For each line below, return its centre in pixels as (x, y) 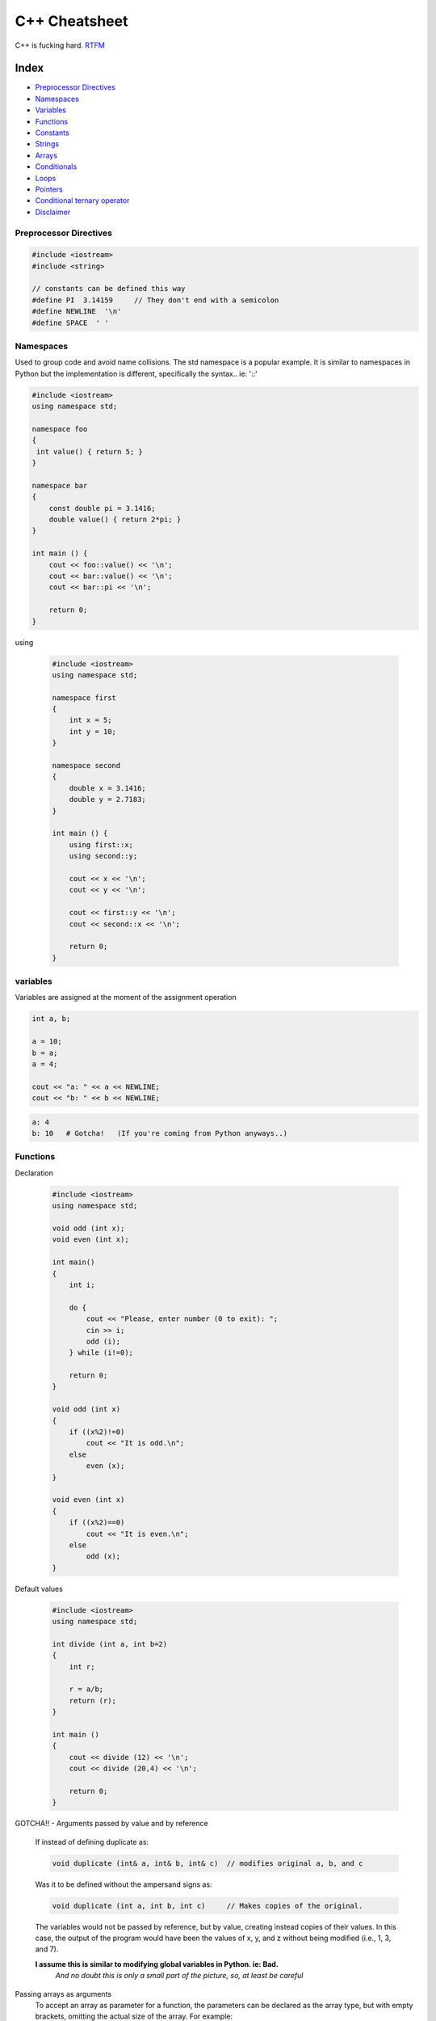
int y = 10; (93, 731)
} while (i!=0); (101, 1353)
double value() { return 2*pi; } (115, 520)
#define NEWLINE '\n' (77, 312)
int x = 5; (90, 720)
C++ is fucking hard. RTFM (60, 45)
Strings (47, 144)
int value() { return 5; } (90, 451)
